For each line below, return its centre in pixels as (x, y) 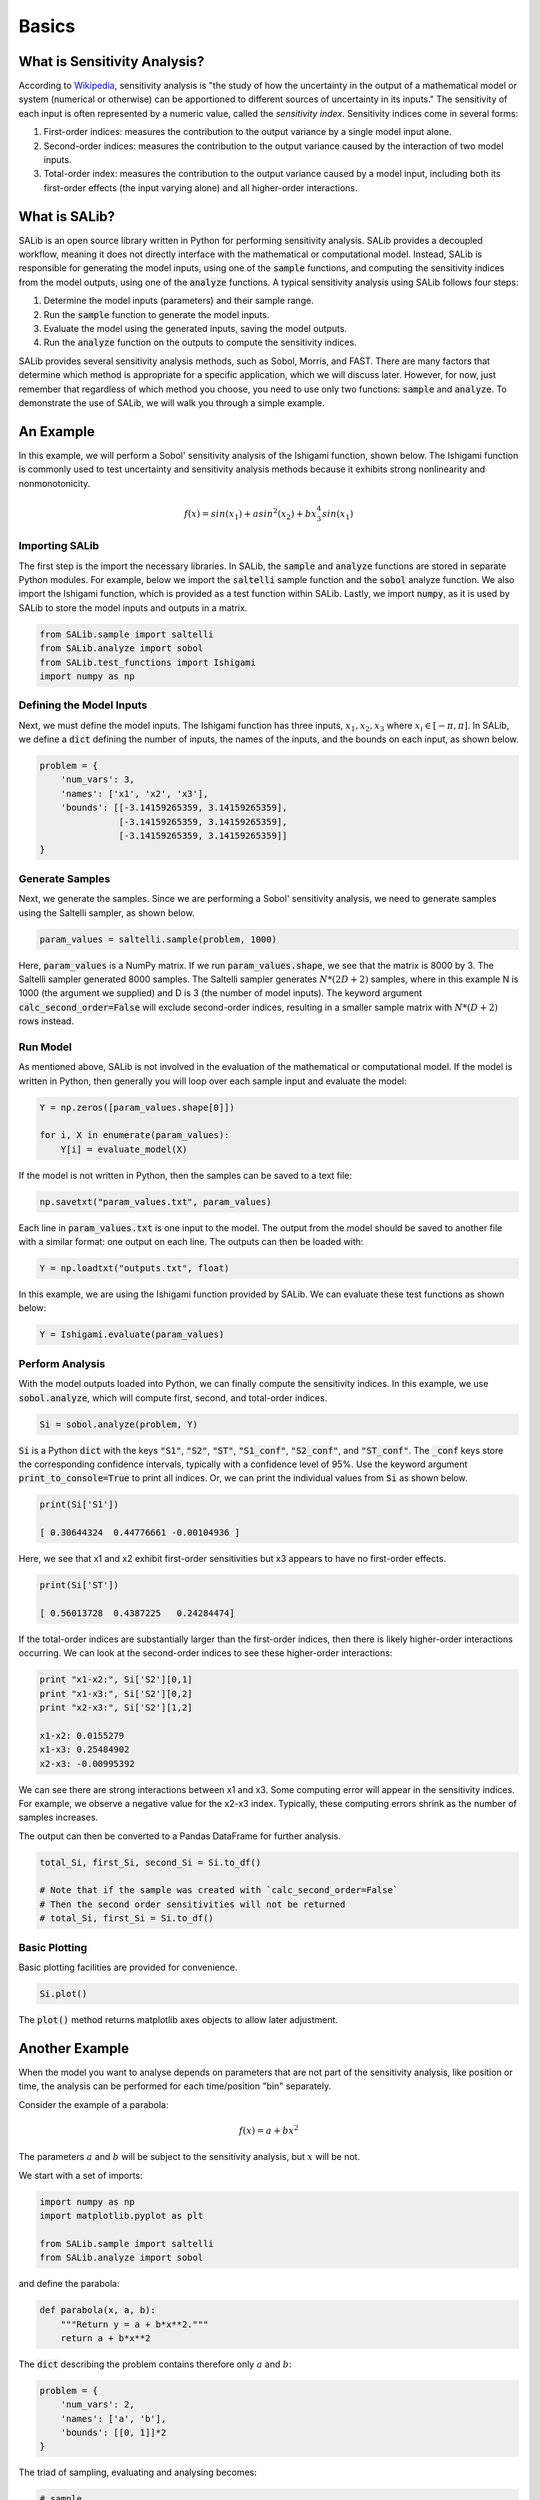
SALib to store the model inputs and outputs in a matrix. (133, 607)
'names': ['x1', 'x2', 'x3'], (134, 793)
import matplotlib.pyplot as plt (121, 2215)
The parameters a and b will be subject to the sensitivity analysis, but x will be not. (189, 2157)
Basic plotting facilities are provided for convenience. (128, 1967)
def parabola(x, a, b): (98, 2310)
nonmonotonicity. (54, 483)
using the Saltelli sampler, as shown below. (106, 912)
